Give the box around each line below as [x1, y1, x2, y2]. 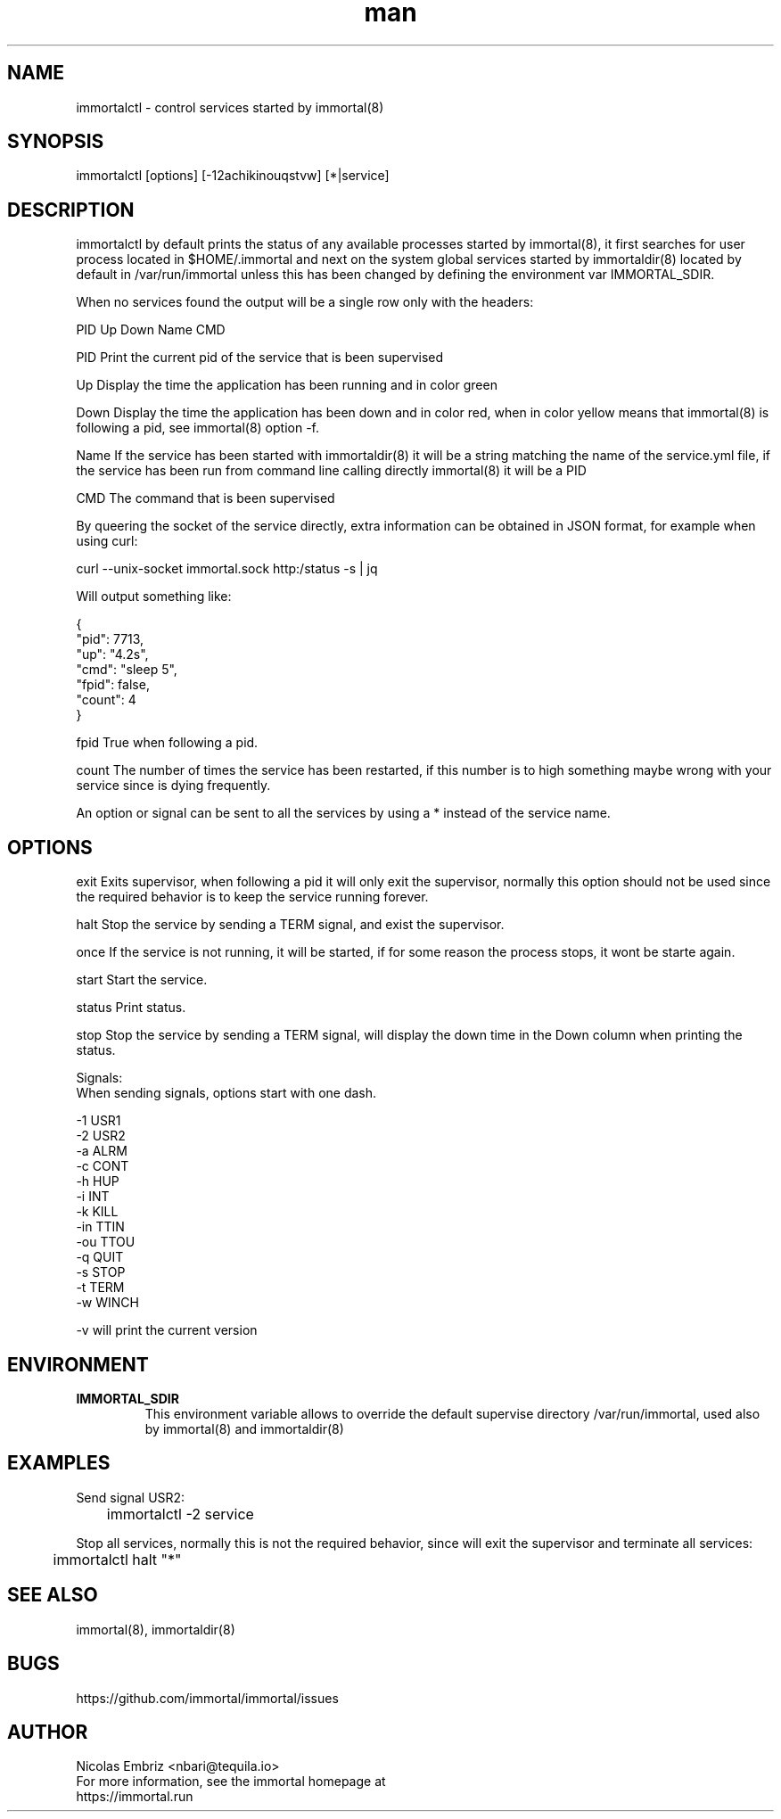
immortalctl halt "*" [53, 1550, 182, 1568]
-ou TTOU [76, 1234, 136, 1250]
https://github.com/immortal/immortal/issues [76, 1690, 339, 1706]
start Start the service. [76, 972, 208, 988]
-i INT [76, 1189, 110, 1205]
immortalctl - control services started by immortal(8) [76, 99, 384, 115]
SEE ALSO [7, 1584, 98, 1607]
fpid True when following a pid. [76, 735, 259, 751]
